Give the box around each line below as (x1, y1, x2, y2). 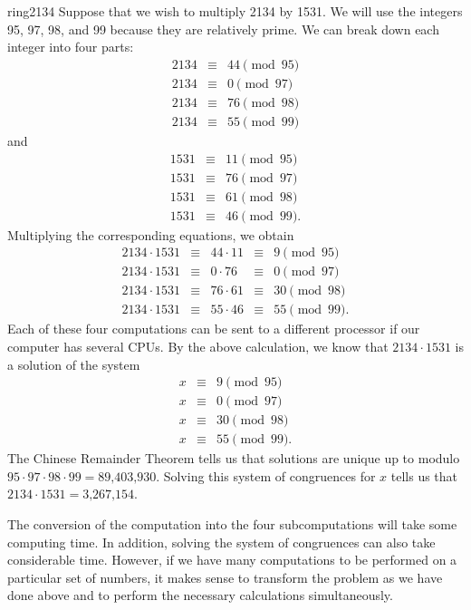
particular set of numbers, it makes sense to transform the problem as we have (7, 567, 443, 586)
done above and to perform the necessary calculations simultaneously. (7, 586, 393, 605)
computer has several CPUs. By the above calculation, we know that (7, 336, 389, 355)
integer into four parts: (7, 37, 134, 56)
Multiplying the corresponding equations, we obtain (7, 225, 294, 244)
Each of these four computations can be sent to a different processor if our (7, 319, 420, 338)
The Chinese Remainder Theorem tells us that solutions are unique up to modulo (7, 449, 460, 468)
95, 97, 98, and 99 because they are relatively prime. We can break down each (7, 19, 439, 38)
